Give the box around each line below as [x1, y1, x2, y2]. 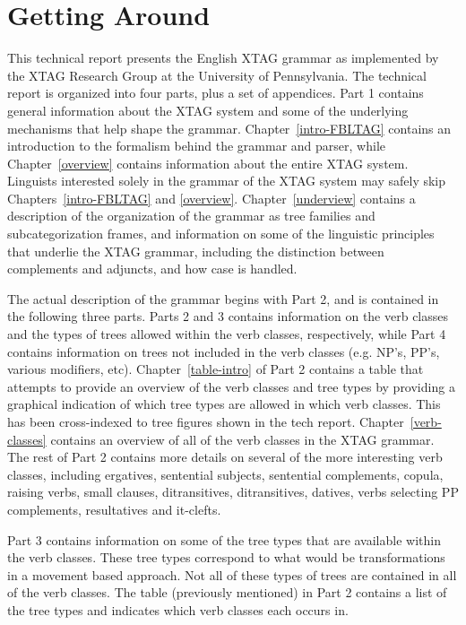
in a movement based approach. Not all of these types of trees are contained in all [7, 565, 457, 584]
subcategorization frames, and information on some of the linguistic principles [7, 224, 435, 243]
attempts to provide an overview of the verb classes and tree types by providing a [7, 377, 455, 395]
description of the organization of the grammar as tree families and [7, 206, 375, 225]
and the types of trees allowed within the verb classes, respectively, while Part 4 [7, 325, 446, 343]
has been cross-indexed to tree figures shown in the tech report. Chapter [7, 412, 404, 430]
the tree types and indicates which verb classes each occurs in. [7, 600, 349, 619]
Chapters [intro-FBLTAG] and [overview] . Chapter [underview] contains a [7, 188, 416, 207]
